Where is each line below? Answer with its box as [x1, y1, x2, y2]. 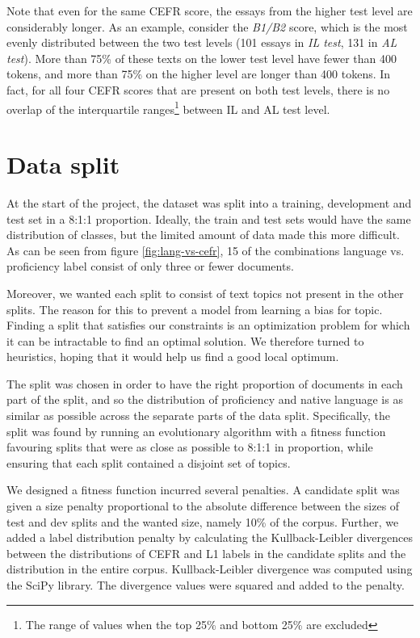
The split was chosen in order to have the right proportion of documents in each [6, 375, 403, 392]
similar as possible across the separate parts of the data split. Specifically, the [6, 407, 390, 424]
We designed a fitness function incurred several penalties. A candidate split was [6, 481, 400, 498]
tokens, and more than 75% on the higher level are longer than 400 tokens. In [6, 65, 391, 82]
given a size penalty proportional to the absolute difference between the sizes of [6, 497, 400, 514]
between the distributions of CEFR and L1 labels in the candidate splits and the [6, 544, 406, 561]
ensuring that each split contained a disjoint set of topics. [6, 454, 291, 471]
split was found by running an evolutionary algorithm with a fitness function [6, 422, 386, 439]
